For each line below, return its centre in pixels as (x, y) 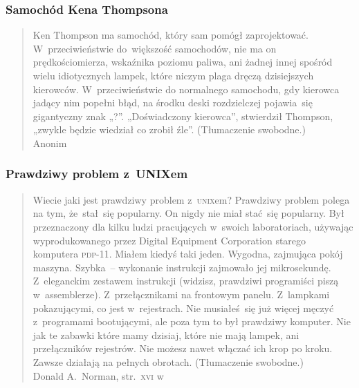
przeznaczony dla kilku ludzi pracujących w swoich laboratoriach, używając (193, 226)
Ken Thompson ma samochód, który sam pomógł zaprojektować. (171, 35)
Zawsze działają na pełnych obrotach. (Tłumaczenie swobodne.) (168, 361)
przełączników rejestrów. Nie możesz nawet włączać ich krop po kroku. (183, 348)
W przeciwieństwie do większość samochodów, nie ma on (155, 48)
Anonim (50, 143)
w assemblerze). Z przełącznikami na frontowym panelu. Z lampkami (181, 294)
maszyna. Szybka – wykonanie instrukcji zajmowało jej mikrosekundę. (182, 267)
